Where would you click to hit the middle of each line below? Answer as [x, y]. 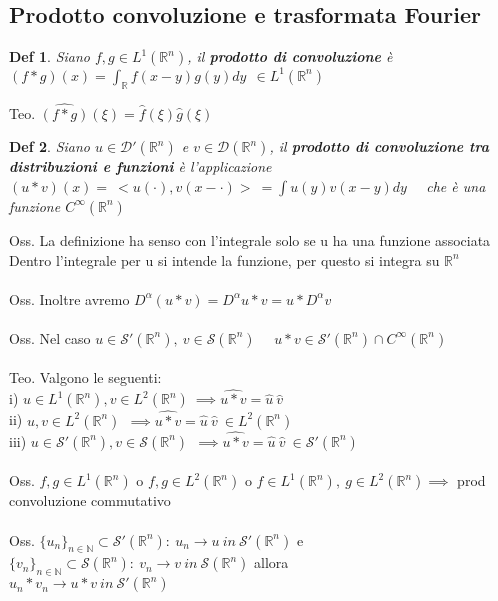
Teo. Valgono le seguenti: [85, 377]
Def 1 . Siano [49, 56]
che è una [456, 185]
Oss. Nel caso [50, 337]
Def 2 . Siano [49, 146]
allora [271, 562]
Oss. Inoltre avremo [69, 298]
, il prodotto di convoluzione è [290, 56]
